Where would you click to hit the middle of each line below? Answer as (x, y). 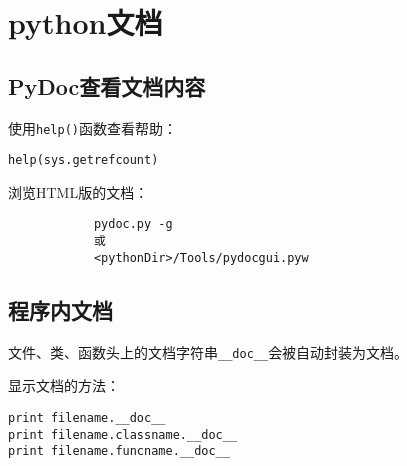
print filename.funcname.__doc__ (119, 451)
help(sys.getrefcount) (83, 160)
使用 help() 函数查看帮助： (92, 127)
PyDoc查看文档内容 (107, 85)
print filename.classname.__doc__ (123, 434)
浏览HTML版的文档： (78, 191)
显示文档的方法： (64, 385)
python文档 (85, 22)
